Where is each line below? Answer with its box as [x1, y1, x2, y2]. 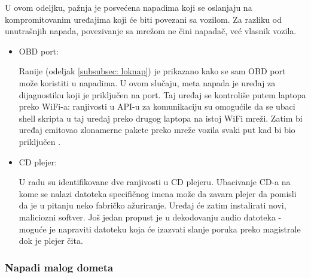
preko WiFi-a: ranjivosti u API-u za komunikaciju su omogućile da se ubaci [19, 100, 295, 113]
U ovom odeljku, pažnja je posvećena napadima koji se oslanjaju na [5, 1, 252, 13]
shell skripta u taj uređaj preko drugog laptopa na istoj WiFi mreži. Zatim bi [19, 111, 303, 124]
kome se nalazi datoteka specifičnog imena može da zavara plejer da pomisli [19, 187, 297, 200]
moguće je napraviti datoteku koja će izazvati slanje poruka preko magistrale [19, 222, 301, 235]
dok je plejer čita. [19, 234, 83, 247]
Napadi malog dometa [5, 259, 114, 274]
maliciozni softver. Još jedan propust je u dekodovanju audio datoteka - [19, 210, 282, 223]
